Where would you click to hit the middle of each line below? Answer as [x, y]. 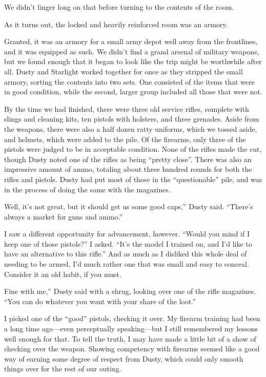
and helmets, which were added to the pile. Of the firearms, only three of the [125, 139]
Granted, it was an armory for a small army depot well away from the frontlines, [131, 41]
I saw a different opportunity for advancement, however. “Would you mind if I [127, 234]
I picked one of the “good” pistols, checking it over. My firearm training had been [132, 318]
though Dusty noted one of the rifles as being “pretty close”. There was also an [128, 159]
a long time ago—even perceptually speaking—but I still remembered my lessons [131, 329]
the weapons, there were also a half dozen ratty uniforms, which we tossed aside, [131, 128]
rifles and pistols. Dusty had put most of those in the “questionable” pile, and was [133, 179]
